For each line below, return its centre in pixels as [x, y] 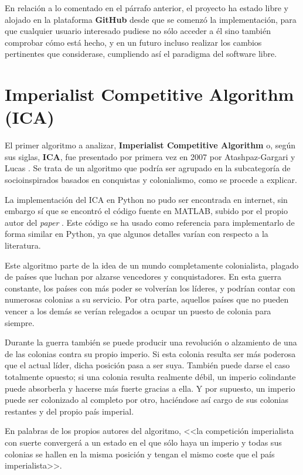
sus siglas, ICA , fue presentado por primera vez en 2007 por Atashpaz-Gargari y [150, 156]
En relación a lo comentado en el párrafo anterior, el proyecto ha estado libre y [147, 8]
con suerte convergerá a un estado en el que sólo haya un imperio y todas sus [143, 442]
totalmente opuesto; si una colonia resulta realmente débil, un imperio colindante [150, 376]
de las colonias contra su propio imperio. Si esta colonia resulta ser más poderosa [150, 353]
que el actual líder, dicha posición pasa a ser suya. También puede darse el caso [147, 365]
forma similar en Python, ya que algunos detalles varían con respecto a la [137, 234]
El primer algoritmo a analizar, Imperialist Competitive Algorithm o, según [150, 145]
